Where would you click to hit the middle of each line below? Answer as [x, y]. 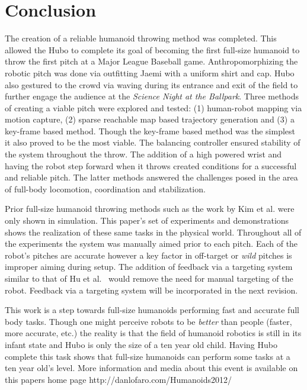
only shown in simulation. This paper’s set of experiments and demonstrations [147, 220]
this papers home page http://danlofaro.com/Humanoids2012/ [119, 379]
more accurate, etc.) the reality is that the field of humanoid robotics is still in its [153, 333]
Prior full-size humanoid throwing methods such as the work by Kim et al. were [150, 209]
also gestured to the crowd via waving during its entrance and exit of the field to [151, 84]
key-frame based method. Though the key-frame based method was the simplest [150, 130]
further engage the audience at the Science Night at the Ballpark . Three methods [152, 96]
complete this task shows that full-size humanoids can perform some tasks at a [148, 356]
